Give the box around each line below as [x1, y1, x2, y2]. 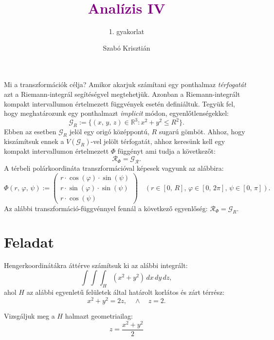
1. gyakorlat [109, 26, 145, 36]
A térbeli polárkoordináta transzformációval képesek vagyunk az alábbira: [4, 163, 224, 173]
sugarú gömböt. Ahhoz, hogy [159, 126, 245, 136]
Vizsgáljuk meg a [4, 310, 55, 321]
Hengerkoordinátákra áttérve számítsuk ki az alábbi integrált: [4, 260, 188, 270]
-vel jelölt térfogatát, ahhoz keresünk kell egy [91, 136, 225, 146]
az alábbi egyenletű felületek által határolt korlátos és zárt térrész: [26, 287, 225, 297]
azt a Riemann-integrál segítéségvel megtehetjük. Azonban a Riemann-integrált [4, 89, 240, 99]
